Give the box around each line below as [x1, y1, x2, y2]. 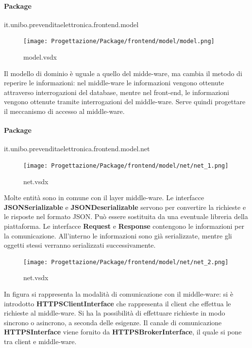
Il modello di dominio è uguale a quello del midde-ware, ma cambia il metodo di [4, 68, 242, 78]
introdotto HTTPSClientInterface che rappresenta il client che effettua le [4, 298, 231, 308]
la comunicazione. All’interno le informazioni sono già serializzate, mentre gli [4, 230, 232, 240]
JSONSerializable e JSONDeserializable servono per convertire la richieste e [4, 202, 246, 212]
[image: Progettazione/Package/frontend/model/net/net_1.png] [23, 162, 229, 169]
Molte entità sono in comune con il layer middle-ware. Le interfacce [4, 192, 204, 203]
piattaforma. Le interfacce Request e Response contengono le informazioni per [4, 221, 244, 231]
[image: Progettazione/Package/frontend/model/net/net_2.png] [23, 258, 229, 266]
